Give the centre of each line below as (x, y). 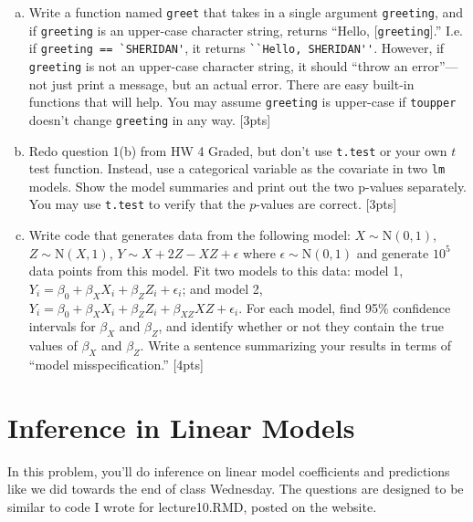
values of (53, 345)
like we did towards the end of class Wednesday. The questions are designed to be (236, 489)
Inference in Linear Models (181, 427)
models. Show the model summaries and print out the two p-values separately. (248, 186)
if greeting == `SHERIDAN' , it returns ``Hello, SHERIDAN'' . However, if (236, 48)
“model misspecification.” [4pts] (116, 365)
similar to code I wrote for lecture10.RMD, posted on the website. (192, 506)
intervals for (62, 326)
